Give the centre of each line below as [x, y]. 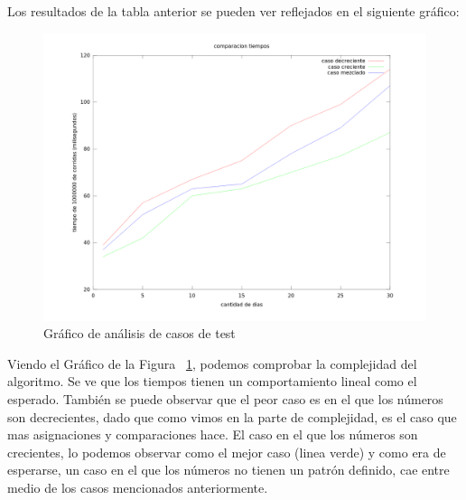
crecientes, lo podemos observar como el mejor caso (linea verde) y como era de [227, 452]
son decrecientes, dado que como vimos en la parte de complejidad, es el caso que [232, 416]
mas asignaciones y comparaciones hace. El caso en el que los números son [213, 434]
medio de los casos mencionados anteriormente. [138, 487]
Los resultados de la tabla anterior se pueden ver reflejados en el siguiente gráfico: [233, 11]
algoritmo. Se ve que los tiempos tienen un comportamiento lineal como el [212, 381]
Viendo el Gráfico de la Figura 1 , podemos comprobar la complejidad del [212, 363]
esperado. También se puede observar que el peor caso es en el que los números [225, 398]
